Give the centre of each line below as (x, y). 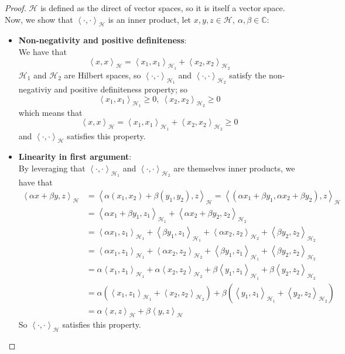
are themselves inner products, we (234, 168)
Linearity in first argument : (75, 157)
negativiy (35, 89)
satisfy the (248, 75)
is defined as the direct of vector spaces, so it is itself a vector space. (163, 8)
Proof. (16, 8)
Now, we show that (39, 19)
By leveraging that (52, 168)
